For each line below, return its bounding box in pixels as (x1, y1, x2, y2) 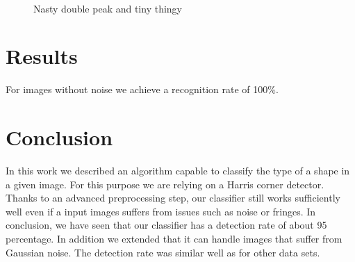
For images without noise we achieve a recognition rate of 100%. (6, 82, 279, 97)
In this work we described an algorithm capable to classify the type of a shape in (6, 163, 350, 178)
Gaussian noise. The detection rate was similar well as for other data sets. (6, 245, 320, 259)
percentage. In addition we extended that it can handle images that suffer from (6, 231, 342, 245)
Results (6, 42, 78, 70)
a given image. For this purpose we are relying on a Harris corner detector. (6, 177, 324, 191)
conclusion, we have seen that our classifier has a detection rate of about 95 (6, 218, 327, 232)
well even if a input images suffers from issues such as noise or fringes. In (6, 204, 316, 218)
